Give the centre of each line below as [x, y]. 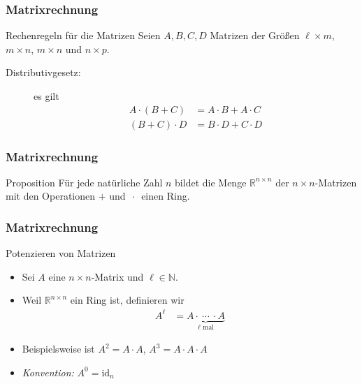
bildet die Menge [211, 182]
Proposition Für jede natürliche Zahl [84, 182]
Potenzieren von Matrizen [61, 253]
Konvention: [48, 372]
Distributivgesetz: [43, 72]
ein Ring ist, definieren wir [127, 300]
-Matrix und [117, 276]
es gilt [46, 96]
